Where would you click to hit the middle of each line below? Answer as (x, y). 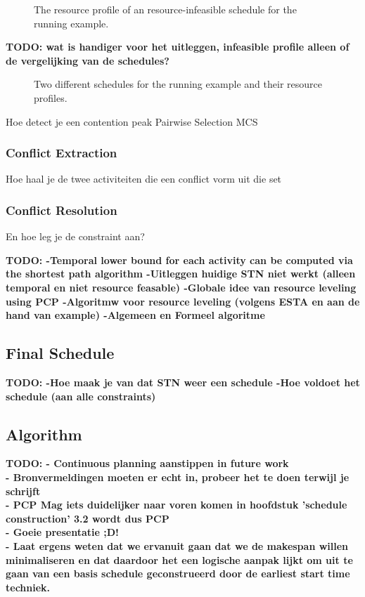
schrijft (23, 491)
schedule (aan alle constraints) (81, 396)
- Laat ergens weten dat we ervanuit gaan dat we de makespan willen (177, 545)
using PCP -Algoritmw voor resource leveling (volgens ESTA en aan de (183, 301)
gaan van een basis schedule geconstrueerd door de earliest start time (178, 573)
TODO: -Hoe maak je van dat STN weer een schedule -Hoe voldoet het (183, 382)
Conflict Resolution (62, 210)
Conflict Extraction (62, 153)
